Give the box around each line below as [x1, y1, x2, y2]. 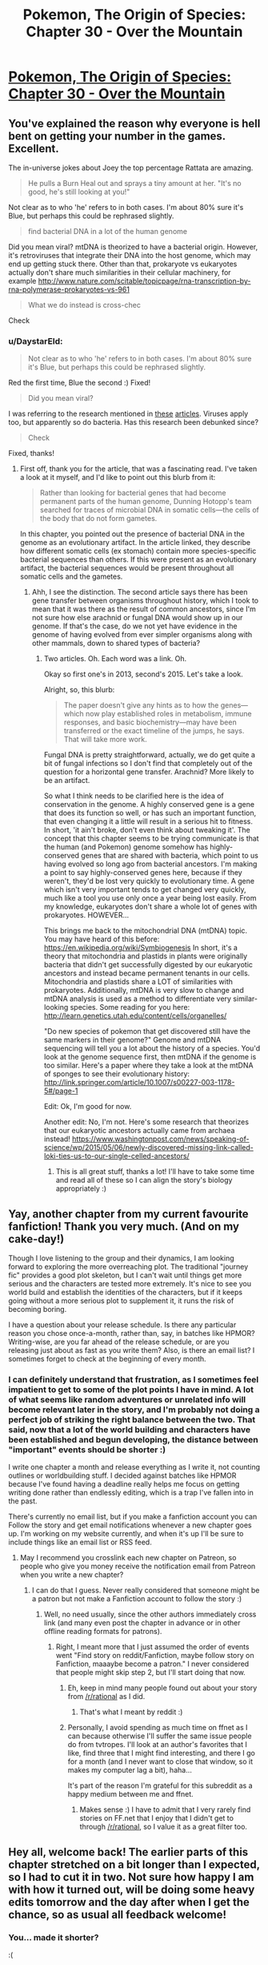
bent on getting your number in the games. [8, 129, 226, 143]
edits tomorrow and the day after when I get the [8, 1895, 250, 1909]
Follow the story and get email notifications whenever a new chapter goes [8, 1520, 252, 1530]
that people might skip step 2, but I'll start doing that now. [55, 1668, 246, 1677]
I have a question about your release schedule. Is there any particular [8, 1320, 237, 1330]
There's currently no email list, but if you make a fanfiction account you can [8, 1512, 258, 1522]
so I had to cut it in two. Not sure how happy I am [8, 1870, 254, 1884]
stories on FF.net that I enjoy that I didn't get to [79, 1814, 234, 1823]
